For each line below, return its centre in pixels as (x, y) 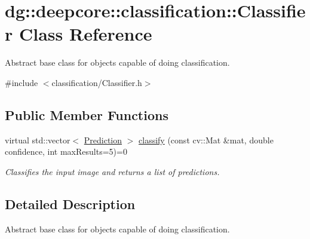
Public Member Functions (87, 114)
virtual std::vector (38, 140)
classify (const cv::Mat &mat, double (206, 140)
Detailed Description (70, 203)
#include (22, 82)
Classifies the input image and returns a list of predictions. (112, 171)
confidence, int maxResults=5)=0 (66, 151)
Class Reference (85, 34)
